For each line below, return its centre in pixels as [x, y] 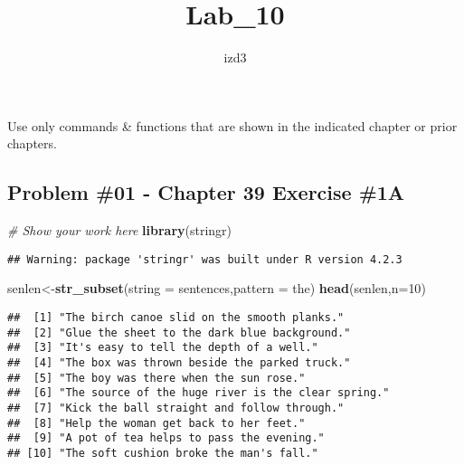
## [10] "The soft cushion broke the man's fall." [163, 453]
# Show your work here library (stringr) [120, 230]
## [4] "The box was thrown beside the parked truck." [179, 362]
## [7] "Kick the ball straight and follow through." [176, 408]
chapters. [32, 143]
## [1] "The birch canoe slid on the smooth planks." [176, 317]
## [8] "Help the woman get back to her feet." [156, 423]
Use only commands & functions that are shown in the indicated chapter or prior [232, 125]
